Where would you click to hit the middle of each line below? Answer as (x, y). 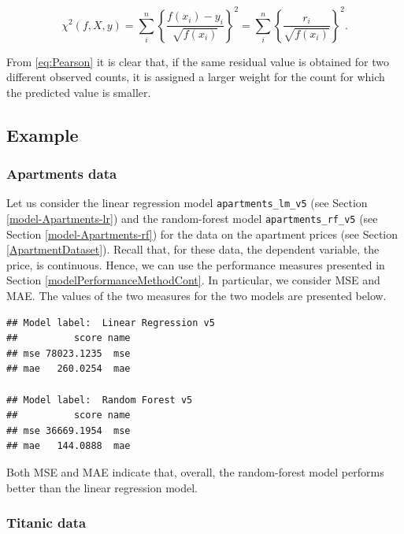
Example (43, 134)
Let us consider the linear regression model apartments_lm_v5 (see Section (187, 203)
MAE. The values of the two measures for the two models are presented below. (196, 295)
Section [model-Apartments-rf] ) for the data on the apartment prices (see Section (202, 234)
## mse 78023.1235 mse (69, 353)
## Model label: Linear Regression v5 (111, 323)
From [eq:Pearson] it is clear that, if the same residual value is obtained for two (198, 61)
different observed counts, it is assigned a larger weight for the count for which (196, 77)
